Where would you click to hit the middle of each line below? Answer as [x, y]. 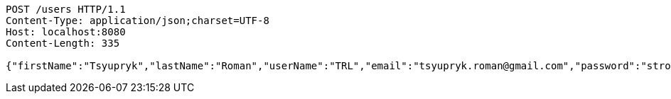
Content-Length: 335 [63, 43]
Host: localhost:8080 [66, 32]
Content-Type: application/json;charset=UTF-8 [138, 21]
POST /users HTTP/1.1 [66, 9]
